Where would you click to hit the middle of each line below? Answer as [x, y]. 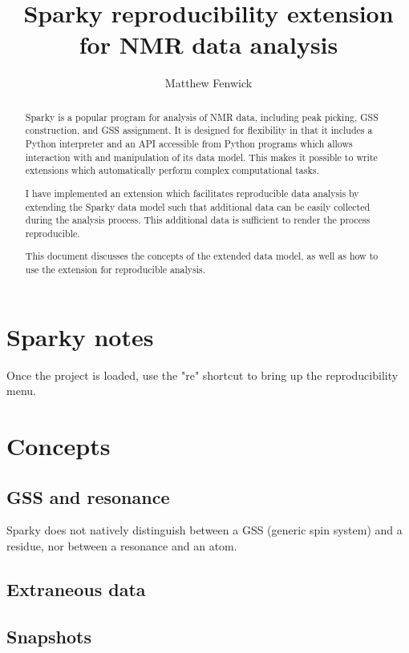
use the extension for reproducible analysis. [115, 270]
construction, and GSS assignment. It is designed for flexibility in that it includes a [199, 130]
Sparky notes [80, 336]
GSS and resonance [88, 496]
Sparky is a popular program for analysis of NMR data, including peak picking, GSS [202, 117]
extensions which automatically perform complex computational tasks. [172, 170]
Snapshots [49, 636]
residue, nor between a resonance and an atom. [122, 546]
